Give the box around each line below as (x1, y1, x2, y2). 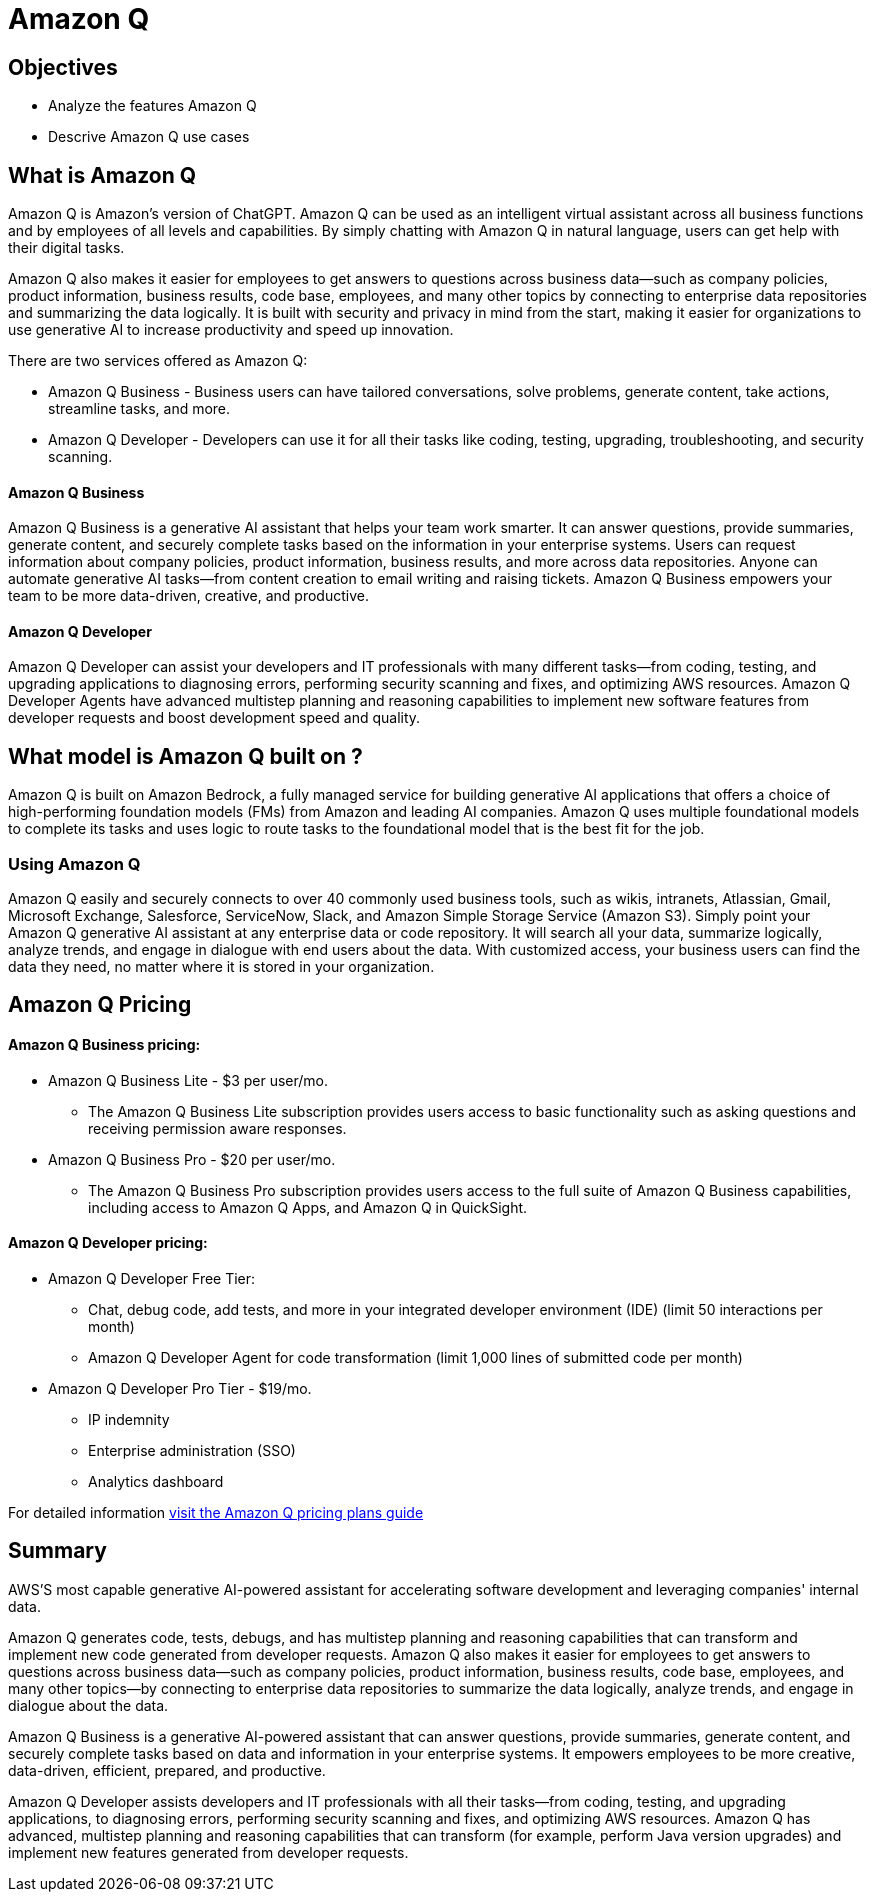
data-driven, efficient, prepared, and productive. (8, 1761, 326, 1779)
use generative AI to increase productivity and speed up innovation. (8, 321, 454, 339)
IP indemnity (88, 1410, 170, 1428)
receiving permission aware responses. (88, 1119, 347, 1137)
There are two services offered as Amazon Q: (8, 352, 308, 370)
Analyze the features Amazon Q (48, 97, 257, 115)
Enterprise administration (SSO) (88, 1441, 296, 1459)
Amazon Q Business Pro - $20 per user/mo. (48, 1150, 336, 1168)
